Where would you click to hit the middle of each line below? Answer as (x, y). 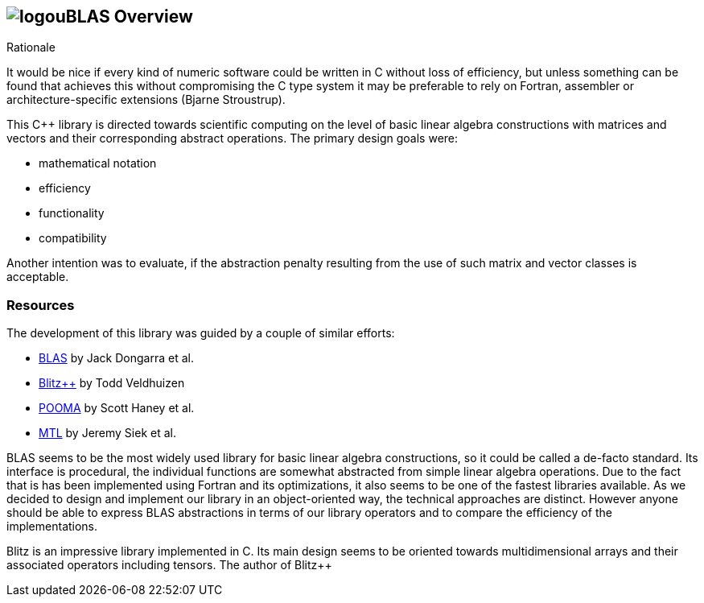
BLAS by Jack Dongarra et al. (116, 358)
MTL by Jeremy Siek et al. (107, 433)
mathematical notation (98, 163)
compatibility (73, 238)
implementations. (52, 527)
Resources (41, 305)
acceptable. (38, 277)
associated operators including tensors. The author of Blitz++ (169, 565)
